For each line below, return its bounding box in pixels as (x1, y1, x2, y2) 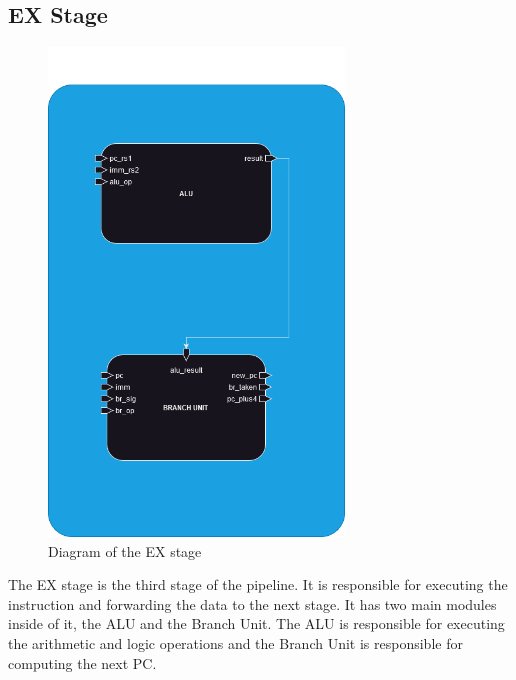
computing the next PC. (8, 652, 157, 673)
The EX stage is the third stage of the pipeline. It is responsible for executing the (8, 574, 508, 595)
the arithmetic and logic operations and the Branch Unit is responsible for (8, 632, 463, 653)
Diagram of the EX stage (48, 540, 202, 561)
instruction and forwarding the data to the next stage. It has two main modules (8, 593, 497, 614)
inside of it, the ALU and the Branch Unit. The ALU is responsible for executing (8, 613, 505, 634)
